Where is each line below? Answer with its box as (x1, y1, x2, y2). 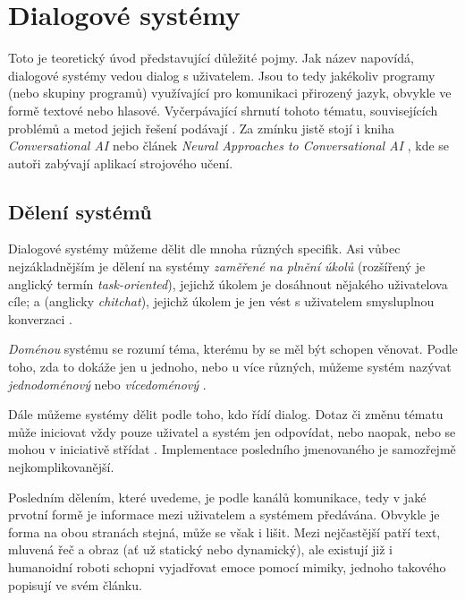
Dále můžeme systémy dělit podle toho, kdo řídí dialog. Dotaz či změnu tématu (8, 405, 444, 424)
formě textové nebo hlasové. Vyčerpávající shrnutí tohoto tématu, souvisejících (8, 100, 438, 119)
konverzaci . (8, 309, 72, 328)
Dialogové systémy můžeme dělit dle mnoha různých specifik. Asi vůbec (8, 239, 401, 258)
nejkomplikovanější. (8, 458, 114, 476)
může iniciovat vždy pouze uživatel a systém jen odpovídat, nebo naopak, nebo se (8, 422, 456, 441)
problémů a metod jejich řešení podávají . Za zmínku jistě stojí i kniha (8, 118, 395, 137)
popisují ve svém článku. (8, 575, 142, 594)
